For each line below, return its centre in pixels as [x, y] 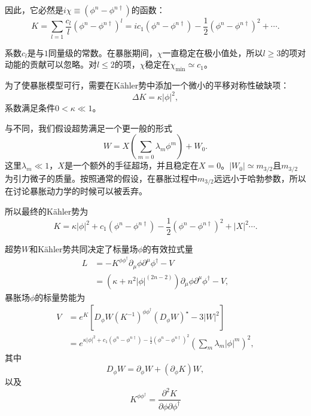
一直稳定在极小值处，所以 [213, 52]
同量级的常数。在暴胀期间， [103, 52]
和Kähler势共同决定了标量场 [84, 248]
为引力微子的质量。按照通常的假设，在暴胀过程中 [101, 178]
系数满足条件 [30, 108]
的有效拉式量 [168, 248]
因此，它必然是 [34, 10]
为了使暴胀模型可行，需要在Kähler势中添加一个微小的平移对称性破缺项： [147, 85]
